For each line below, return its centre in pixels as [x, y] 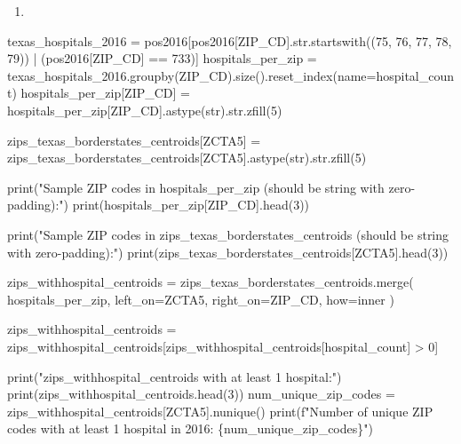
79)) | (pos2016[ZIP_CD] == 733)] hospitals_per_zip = [162, 58]
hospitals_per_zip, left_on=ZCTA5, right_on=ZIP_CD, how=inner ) [201, 299]
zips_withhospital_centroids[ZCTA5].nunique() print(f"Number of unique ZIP [220, 411]
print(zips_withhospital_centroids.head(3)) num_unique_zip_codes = [201, 394]
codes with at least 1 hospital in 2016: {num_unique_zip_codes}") [190, 428]
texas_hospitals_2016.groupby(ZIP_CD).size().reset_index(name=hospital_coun [231, 75]
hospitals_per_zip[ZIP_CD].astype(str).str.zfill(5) [145, 110]
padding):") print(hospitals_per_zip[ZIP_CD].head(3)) [159, 205]
